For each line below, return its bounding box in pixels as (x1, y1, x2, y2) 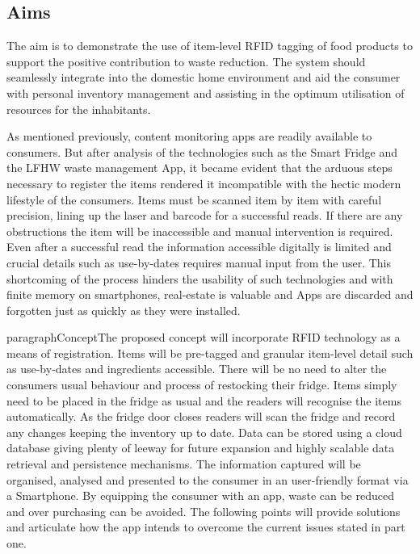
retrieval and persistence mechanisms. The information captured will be (6, 455, 361, 472)
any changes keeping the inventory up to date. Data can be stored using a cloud (6, 423, 402, 440)
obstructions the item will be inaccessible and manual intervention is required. (6, 222, 393, 239)
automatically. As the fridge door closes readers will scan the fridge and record (6, 408, 396, 425)
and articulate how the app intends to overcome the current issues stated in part (6, 518, 405, 535)
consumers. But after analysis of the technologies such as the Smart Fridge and (6, 143, 398, 160)
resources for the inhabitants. (6, 100, 151, 117)
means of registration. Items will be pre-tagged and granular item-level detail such (6, 344, 414, 361)
